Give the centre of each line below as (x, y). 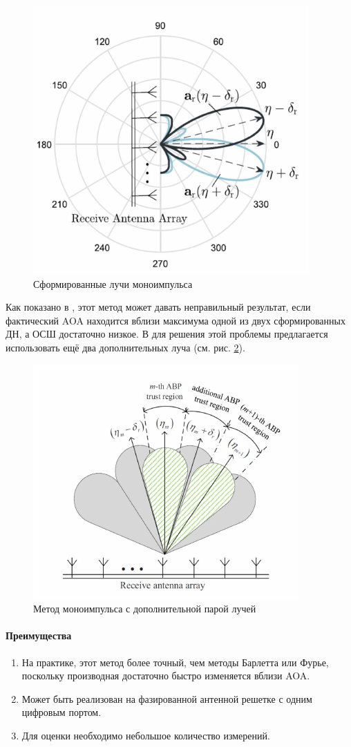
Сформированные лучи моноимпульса (113, 283)
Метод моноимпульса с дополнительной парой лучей (145, 609)
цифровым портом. (61, 712)
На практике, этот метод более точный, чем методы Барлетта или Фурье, (175, 662)
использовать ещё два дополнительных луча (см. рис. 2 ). (125, 347)
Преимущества (39, 636)
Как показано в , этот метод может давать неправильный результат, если (158, 307)
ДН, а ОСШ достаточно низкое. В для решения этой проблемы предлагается (167, 334)
